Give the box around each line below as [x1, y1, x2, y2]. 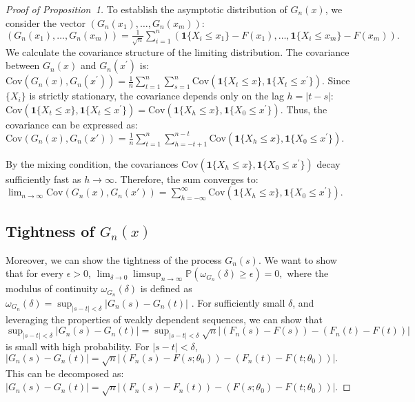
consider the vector [6, 15, 86, 30]
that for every [6, 266, 64, 280]
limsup [133, 269, 161, 280]
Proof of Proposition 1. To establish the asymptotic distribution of [6, 2, 287, 16]
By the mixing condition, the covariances [6, 156, 179, 171]
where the [287, 266, 329, 280]
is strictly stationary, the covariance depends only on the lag [29, 88, 284, 103]
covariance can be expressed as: [6, 117, 138, 131]
